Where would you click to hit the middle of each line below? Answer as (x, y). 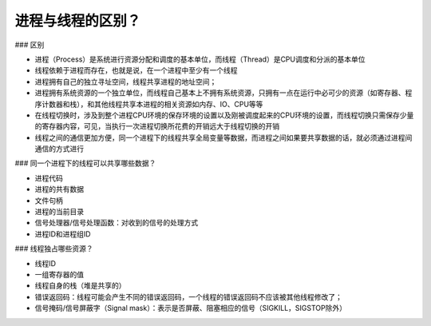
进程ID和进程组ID (63, 234)
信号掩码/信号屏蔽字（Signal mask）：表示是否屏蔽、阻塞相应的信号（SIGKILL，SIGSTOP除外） (191, 308)
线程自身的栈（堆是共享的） (80, 286)
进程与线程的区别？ (78, 21)
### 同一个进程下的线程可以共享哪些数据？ (85, 163)
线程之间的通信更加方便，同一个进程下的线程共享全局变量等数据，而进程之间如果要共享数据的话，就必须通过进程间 (223, 137)
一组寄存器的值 (59, 274)
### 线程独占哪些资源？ (54, 248)
